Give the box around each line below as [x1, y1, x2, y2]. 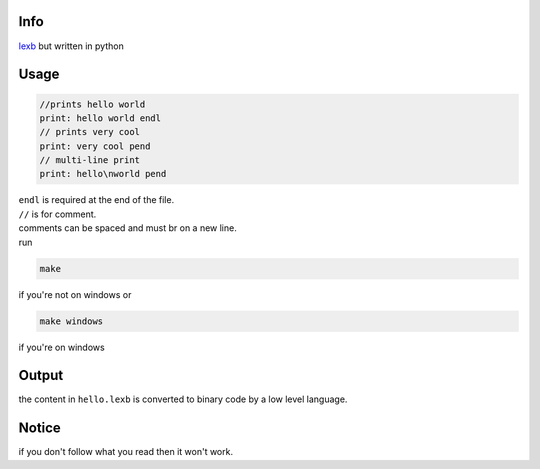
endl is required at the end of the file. [18, 194, 175, 206]
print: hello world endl [39, 112, 162, 124]
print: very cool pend [39, 140, 151, 152]
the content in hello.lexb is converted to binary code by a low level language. [18, 393, 348, 405]
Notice [18, 420, 62, 437]
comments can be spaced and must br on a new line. [18, 222, 237, 234]
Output [18, 367, 64, 384]
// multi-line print [39, 155, 140, 166]
